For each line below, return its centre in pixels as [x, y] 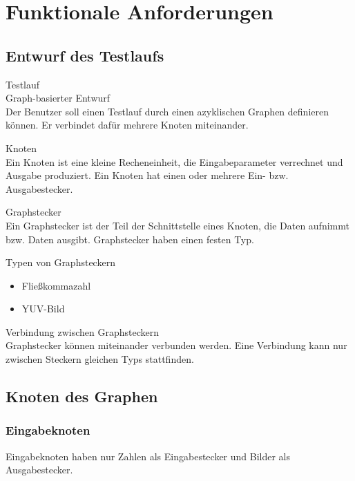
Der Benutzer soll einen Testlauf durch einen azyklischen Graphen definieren [167, 111]
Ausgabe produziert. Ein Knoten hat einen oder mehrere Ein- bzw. [147, 175]
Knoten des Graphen [82, 396]
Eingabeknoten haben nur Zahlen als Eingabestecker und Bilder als [148, 456]
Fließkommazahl [56, 285]
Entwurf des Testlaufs [85, 55]
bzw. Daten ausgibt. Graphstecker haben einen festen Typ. [130, 239]
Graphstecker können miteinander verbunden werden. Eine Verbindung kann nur [176, 345]
